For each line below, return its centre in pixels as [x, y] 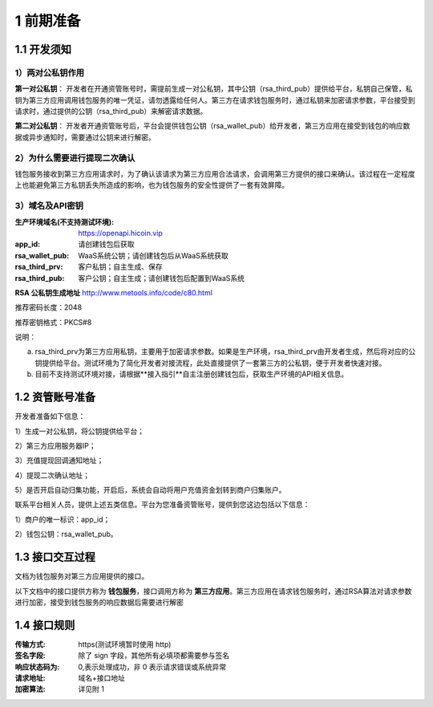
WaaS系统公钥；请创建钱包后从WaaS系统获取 [153, 255]
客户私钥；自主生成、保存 [120, 267]
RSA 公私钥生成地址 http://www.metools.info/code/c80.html [113, 292]
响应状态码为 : [37, 667]
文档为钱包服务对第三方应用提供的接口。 [81, 576]
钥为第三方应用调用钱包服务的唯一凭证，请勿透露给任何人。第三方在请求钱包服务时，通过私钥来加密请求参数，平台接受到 [215, 100]
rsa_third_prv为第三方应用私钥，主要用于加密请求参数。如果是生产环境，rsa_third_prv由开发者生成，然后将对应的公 [225, 351]
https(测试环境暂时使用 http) [125, 644]
